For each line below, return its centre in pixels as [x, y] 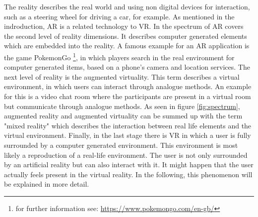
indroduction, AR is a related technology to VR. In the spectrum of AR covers [124, 26]
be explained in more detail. [47, 184]
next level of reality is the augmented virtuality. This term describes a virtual [122, 76]
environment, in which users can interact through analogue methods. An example [128, 86]
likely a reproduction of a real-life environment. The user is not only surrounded [126, 155]
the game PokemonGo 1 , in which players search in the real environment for [119, 56]
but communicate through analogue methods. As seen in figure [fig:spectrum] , [122, 106]
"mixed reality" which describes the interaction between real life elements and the [128, 125]
